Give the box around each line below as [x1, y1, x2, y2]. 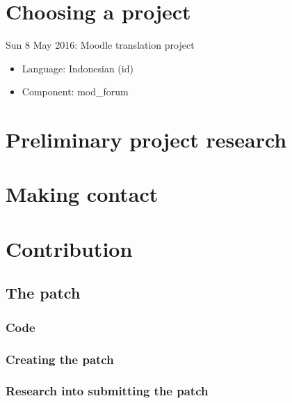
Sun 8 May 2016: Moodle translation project [6, 38, 195, 52]
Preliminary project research [6, 125, 287, 154]
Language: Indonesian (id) [22, 61, 133, 75]
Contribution [6, 234, 133, 262]
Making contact [6, 180, 159, 208]
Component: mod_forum [22, 84, 129, 99]
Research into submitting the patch [6, 382, 209, 400]
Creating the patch [6, 350, 114, 368]
